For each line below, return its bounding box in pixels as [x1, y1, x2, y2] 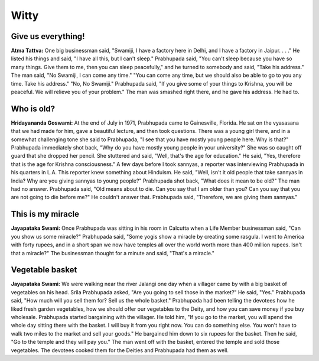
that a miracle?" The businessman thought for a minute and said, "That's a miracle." [11, 249, 215, 256]
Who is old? [11, 103, 56, 113]
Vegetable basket [11, 265, 77, 275]
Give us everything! [11, 31, 85, 41]
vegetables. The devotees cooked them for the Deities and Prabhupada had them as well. [11, 346, 229, 354]
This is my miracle [11, 209, 80, 219]
